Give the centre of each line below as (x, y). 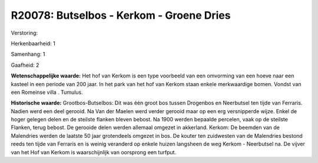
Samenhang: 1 (28, 54)
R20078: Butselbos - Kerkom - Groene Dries (121, 15)
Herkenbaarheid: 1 (33, 43)
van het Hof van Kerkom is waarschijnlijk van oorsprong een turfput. (94, 152)
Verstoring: (24, 33)
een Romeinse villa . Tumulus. (47, 92)
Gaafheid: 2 (25, 65)
